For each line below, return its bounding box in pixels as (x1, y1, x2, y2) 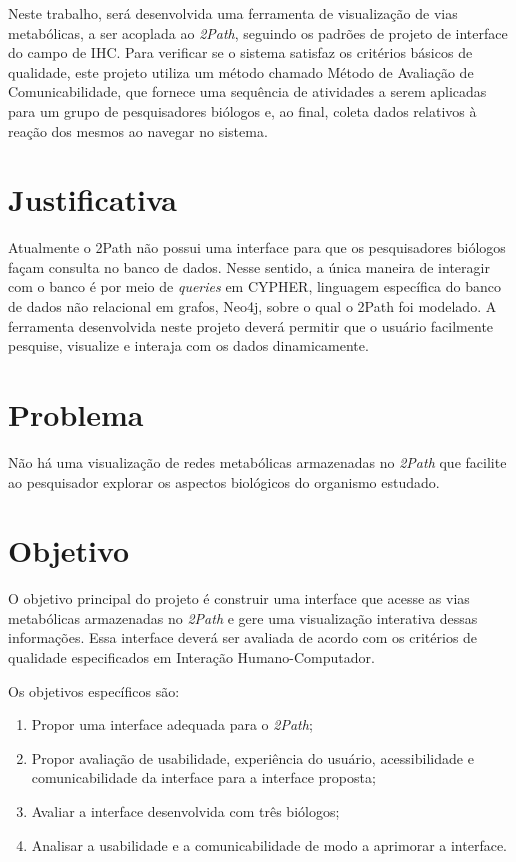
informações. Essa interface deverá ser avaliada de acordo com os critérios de (8, 627, 478, 648)
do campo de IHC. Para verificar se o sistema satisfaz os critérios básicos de (8, 42, 473, 63)
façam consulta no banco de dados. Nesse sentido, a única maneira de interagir (8, 256, 490, 277)
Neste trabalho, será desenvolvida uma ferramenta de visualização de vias (8, 3, 458, 23)
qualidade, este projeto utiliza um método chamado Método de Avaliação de (8, 61, 474, 82)
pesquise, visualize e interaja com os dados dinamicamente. (8, 335, 369, 356)
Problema (8, 394, 144, 435)
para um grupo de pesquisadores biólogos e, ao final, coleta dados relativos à (8, 100, 477, 121)
